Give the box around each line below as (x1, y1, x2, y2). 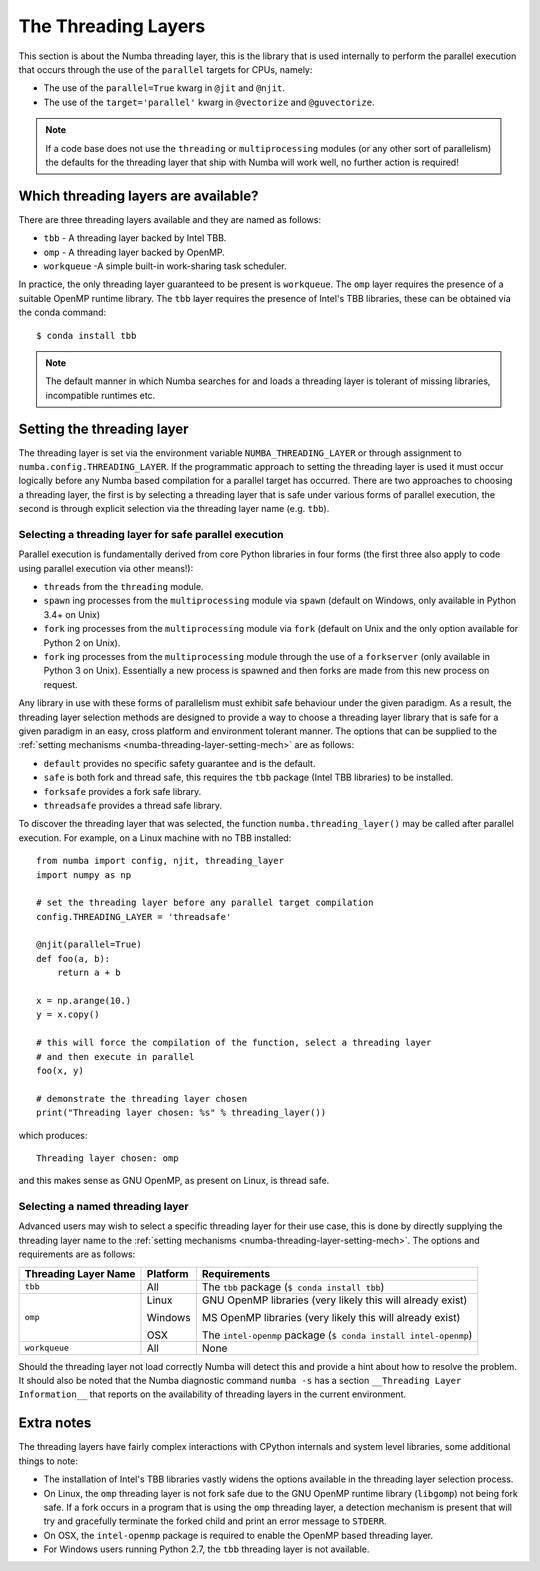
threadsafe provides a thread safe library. (43, 799, 223, 811)
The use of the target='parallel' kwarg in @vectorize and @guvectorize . (43, 96, 375, 108)
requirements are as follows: (18, 1248, 136, 1260)
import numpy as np (36, 869, 132, 880)
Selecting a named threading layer (18, 1200, 189, 1214)
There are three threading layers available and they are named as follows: (18, 213, 322, 225)
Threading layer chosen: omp (36, 1152, 179, 1164)
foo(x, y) (36, 1065, 84, 1076)
